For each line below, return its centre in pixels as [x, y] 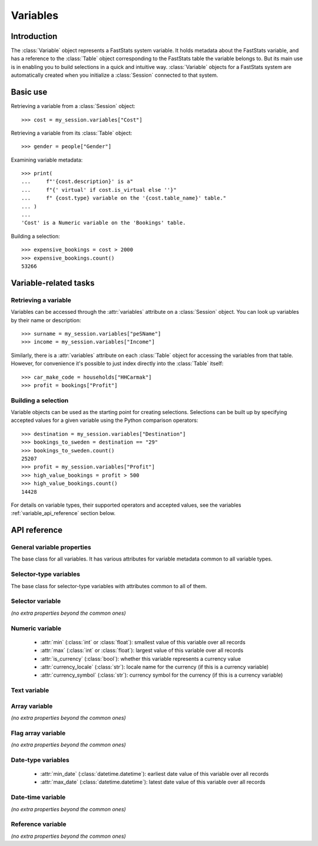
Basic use [29, 92]
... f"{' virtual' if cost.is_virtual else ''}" [99, 190]
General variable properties [51, 547]
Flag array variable [38, 733]
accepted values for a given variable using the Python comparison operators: [105, 420]
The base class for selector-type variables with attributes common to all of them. [109, 586]
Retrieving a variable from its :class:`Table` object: [72, 133]
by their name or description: [46, 320]
